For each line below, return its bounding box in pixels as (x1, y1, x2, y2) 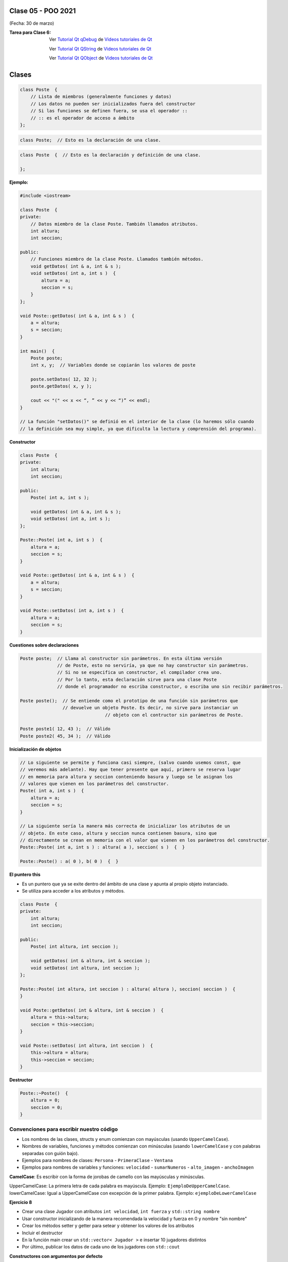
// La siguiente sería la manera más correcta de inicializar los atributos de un (20, 823, 231, 829)
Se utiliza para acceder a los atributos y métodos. (22, 888, 125, 894)
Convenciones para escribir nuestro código (9, 1126, 118, 1133)
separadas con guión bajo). (22, 1150, 79, 1156)
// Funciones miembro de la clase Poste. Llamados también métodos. (30, 256, 204, 262)
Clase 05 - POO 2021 (9, 7, 76, 15)
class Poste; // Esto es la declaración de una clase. (20, 137, 161, 143)
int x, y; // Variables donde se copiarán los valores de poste (30, 362, 196, 368)
